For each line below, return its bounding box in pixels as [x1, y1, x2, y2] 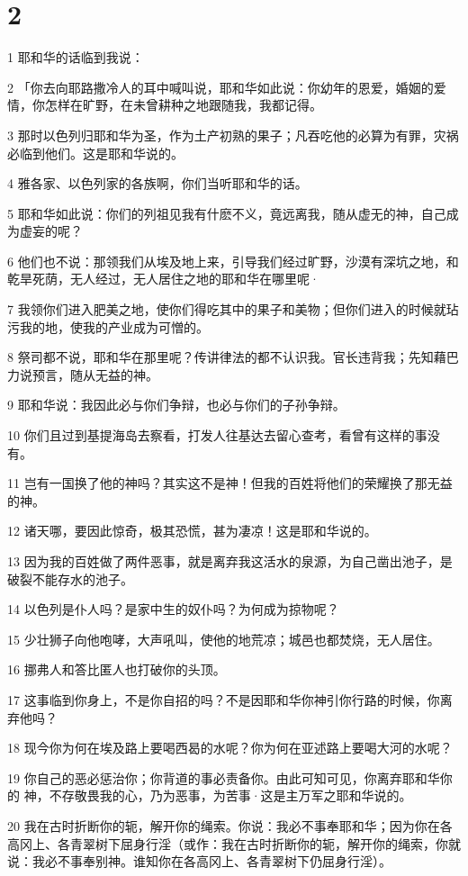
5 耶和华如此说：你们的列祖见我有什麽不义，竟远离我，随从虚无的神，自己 [7, 203, 446, 222]
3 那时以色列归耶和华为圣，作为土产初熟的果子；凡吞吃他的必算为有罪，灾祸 [7, 125, 459, 144]
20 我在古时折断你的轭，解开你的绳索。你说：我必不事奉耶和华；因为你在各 [7, 816, 453, 835]
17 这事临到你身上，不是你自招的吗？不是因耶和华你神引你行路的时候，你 [7, 690, 440, 709]
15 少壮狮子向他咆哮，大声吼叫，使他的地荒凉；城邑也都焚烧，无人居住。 [7, 629, 440, 648]
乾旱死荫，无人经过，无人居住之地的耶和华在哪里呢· [7, 269, 319, 288]
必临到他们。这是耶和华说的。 [7, 143, 184, 162]
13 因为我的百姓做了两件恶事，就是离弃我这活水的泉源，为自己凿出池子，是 [7, 552, 453, 570]
